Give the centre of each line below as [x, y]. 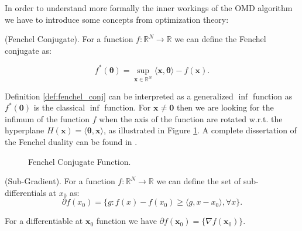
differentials [25, 192]
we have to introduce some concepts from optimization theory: [117, 19]
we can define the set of [199, 181]
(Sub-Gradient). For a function [60, 181]
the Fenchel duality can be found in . [71, 142]
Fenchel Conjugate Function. [80, 161]
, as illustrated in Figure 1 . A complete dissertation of [200, 130]
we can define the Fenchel [220, 39]
